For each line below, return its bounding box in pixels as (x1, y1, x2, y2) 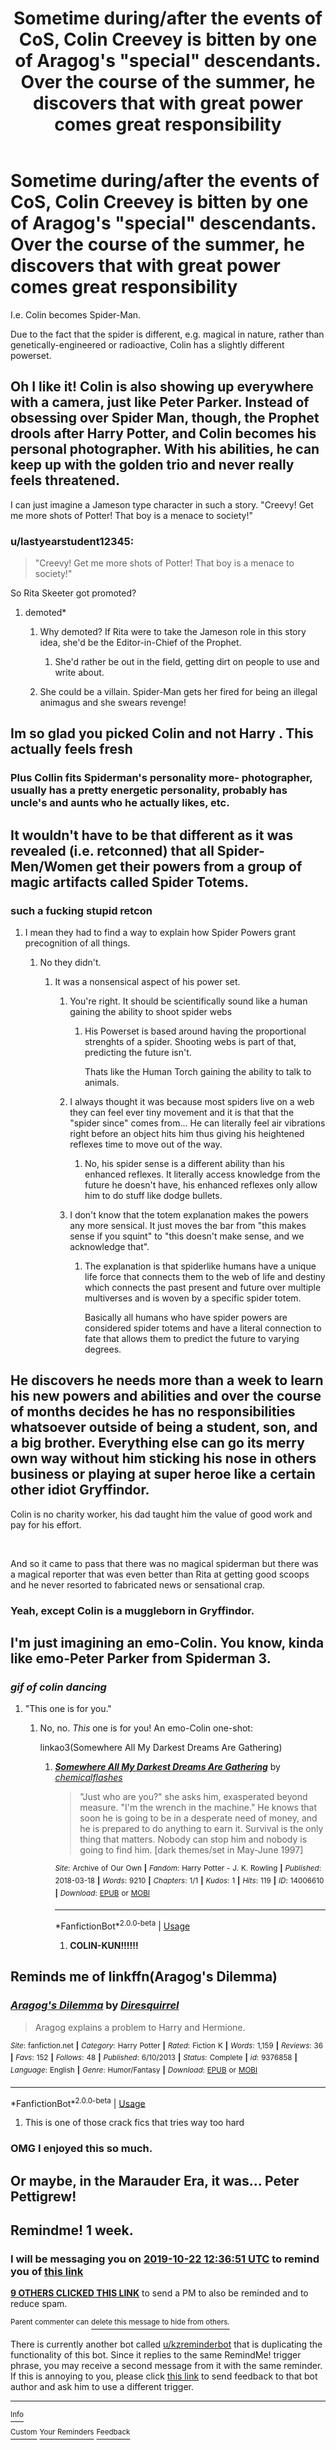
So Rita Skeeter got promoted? (10, 587, 137, 599)
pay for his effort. (10, 1518, 82, 1531)
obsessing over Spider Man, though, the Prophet (10, 410, 320, 427)
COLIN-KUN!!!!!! (69, 1940, 139, 1952)
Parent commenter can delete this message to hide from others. (10, 2317, 230, 2327)
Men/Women (10, 858, 93, 875)
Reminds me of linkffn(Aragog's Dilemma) (10, 1968, 278, 1986)
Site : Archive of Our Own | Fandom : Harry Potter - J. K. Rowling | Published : (54, 1863, 322, 1874)
